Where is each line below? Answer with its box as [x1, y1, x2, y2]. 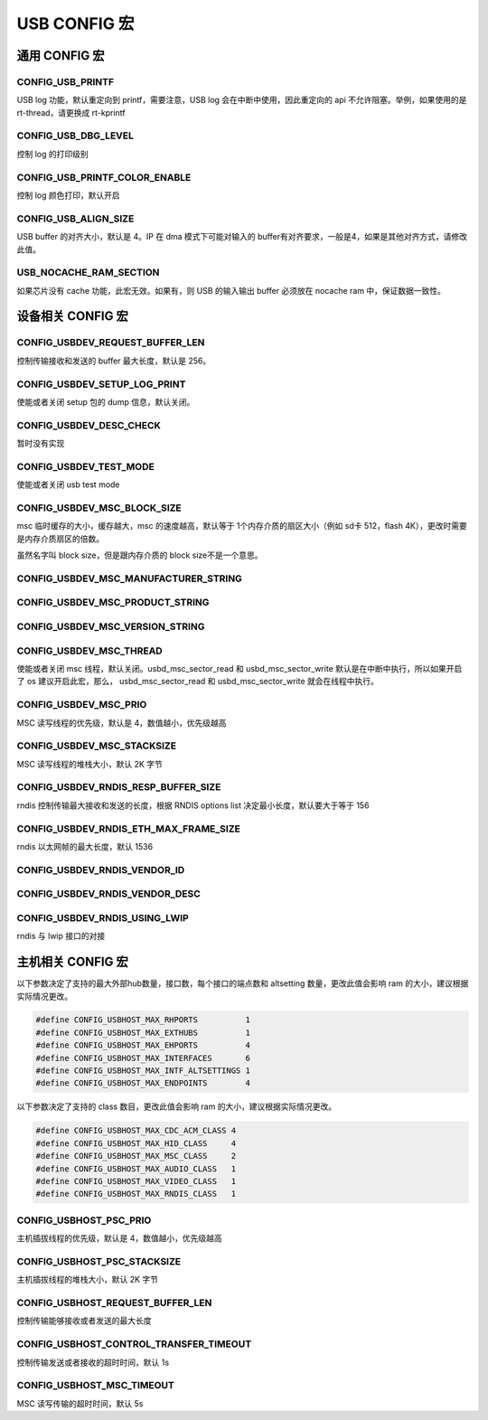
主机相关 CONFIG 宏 [16, 955, 128, 970]
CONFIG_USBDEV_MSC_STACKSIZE [16, 739, 176, 752]
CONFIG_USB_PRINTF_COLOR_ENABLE [16, 171, 192, 183]
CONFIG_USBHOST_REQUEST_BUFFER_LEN [16, 1297, 212, 1309]
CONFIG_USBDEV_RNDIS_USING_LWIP [16, 911, 189, 924]
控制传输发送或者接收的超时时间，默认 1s [16, 1357, 170, 1368]
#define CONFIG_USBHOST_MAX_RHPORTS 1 [35, 1015, 250, 1025]
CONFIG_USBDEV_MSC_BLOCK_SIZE [16, 502, 183, 514]
